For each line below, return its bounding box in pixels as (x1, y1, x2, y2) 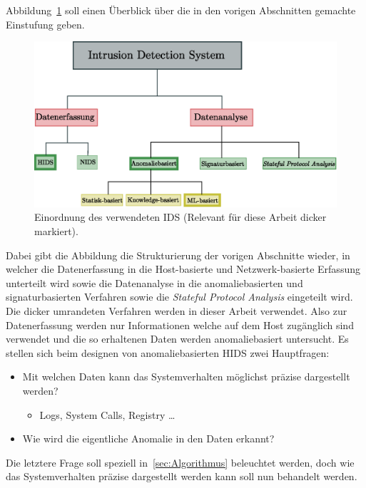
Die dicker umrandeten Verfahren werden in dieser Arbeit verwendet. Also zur (6, 303, 347, 318)
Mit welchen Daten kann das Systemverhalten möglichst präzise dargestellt (22, 369, 350, 384)
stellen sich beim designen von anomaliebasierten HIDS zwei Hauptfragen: (6, 345, 330, 360)
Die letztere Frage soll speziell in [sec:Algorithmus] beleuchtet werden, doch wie (6, 455, 355, 469)
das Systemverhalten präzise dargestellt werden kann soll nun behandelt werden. (6, 469, 357, 484)
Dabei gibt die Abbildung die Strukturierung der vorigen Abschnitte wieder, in (6, 247, 350, 262)
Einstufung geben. (6, 16, 85, 31)
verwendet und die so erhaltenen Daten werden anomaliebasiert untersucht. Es (6, 331, 349, 346)
